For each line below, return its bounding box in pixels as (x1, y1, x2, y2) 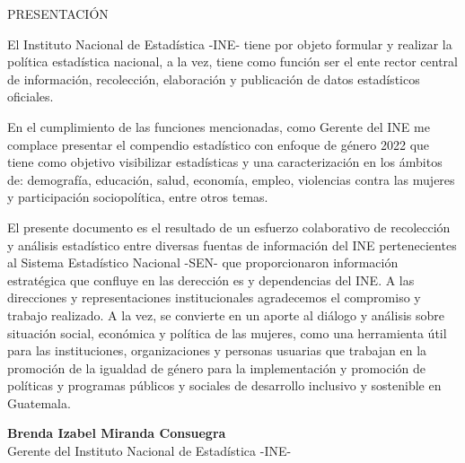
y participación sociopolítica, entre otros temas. (7, 188, 268, 206)
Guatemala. (7, 393, 71, 412)
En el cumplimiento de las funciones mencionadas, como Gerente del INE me (7, 117, 430, 135)
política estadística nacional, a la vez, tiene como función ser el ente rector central (7, 52, 458, 71)
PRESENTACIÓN (7, 4, 109, 22)
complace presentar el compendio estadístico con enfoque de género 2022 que (7, 135, 430, 153)
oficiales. (7, 87, 54, 106)
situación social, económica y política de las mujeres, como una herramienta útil (7, 323, 447, 342)
